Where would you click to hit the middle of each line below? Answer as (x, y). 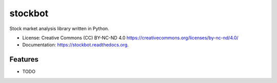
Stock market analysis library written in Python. (60, 29)
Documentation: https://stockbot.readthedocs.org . (76, 45)
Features (24, 59)
